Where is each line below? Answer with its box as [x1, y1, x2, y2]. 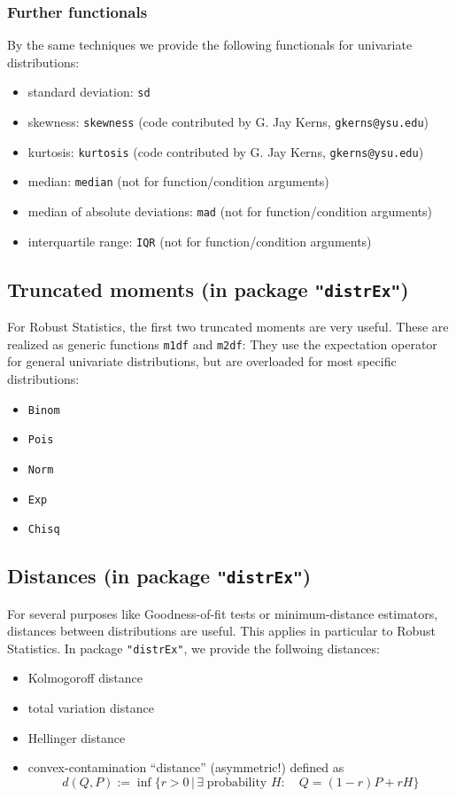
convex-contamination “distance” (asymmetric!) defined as [27, 758, 344, 777]
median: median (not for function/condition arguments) [27, 172, 329, 191]
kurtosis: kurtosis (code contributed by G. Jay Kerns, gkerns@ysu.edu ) [27, 142, 424, 160]
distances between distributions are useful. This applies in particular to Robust [7, 621, 436, 640]
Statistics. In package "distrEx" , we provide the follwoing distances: [7, 638, 380, 657]
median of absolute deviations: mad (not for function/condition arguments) [27, 202, 433, 221]
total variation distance [27, 699, 154, 717]
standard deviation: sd [27, 82, 151, 101]
